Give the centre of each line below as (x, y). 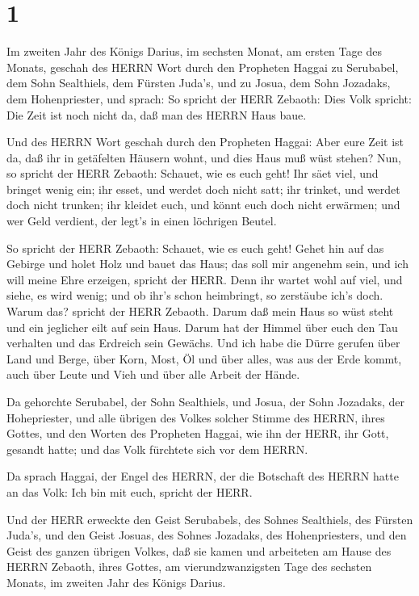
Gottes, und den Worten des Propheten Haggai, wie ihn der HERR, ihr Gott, (198, 433)
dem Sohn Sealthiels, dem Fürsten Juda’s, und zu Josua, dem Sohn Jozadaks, (199, 83)
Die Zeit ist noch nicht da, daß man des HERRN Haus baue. (157, 114)
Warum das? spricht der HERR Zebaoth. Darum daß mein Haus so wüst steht (200, 311)
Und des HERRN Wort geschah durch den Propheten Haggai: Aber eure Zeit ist (205, 142)
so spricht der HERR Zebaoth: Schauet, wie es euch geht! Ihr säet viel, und (193, 173)
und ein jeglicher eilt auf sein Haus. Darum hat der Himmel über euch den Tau (202, 327)
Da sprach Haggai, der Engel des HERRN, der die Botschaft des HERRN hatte (203, 476)
